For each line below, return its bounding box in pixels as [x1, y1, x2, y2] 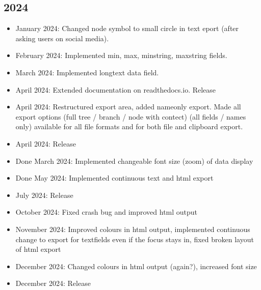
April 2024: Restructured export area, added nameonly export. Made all [15, 101, 241, 112]
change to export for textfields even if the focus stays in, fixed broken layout [15, 234, 254, 244]
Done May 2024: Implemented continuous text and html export [15, 172, 214, 183]
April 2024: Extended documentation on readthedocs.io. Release [15, 84, 216, 95]
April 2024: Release [15, 138, 76, 149]
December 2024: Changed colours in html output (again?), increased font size [15, 260, 257, 271]
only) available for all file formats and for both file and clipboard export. [15, 121, 243, 132]
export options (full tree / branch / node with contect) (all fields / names [15, 111, 246, 122]
